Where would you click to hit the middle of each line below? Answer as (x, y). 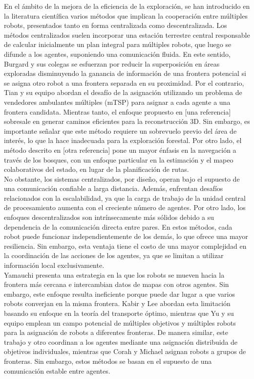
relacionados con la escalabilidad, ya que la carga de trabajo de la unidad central (125, 198)
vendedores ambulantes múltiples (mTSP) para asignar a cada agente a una (117, 102)
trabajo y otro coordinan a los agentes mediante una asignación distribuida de (121, 342)
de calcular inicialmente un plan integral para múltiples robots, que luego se (118, 44)
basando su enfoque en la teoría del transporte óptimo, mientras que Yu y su (119, 313)
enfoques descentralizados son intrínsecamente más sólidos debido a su (109, 217)
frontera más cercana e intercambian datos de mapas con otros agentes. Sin (116, 284)
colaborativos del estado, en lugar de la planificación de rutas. (96, 169)
